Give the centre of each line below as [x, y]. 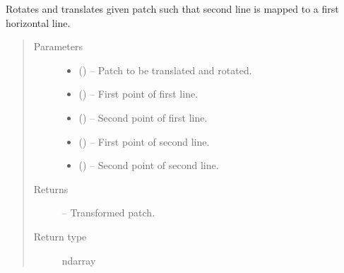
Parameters [58, 46]
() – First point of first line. [138, 94]
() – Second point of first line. [143, 117]
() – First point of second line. [144, 141]
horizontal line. [38, 22]
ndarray [79, 260]
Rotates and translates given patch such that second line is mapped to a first [172, 8]
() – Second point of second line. [149, 165]
